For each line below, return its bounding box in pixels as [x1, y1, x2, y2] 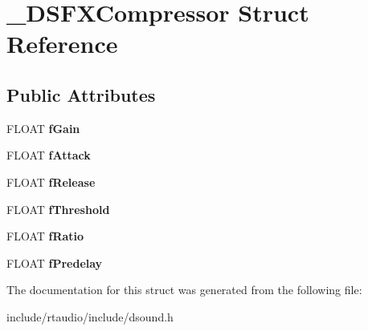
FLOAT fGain [6, 119, 80, 136]
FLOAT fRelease [6, 173, 96, 190]
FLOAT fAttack [6, 147, 91, 163]
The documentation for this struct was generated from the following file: [6, 281, 362, 298]
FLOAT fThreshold [6, 200, 110, 217]
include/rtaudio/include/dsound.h [6, 308, 174, 325]
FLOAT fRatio [6, 228, 84, 244]
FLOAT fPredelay [6, 254, 103, 271]
